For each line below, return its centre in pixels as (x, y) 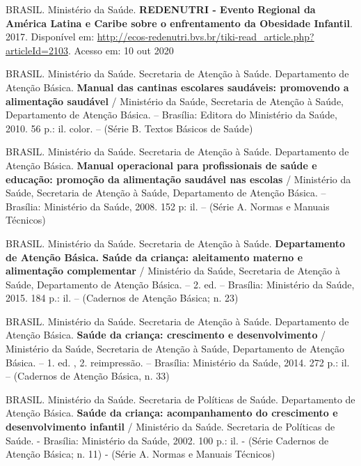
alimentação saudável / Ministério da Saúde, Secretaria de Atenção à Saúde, (175, 101)
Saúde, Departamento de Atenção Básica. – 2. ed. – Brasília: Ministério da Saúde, (180, 284)
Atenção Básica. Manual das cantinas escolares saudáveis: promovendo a (177, 87)
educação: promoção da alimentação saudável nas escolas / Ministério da (178, 179)
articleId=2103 (37, 50)
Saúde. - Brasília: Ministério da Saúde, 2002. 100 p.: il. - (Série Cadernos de (167, 440)
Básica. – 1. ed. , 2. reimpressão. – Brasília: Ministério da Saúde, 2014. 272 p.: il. (178, 362)
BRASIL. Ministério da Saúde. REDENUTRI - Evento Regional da (161, 9)
